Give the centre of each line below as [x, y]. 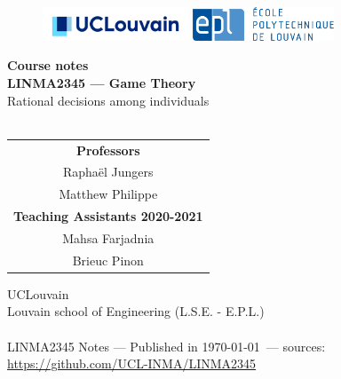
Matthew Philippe [108, 194]
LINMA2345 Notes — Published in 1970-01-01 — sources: [167, 346]
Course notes [48, 65]
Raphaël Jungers [108, 172]
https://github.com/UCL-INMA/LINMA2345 [132, 363]
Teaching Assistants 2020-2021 [108, 216]
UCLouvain [38, 293]
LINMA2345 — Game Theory [102, 82]
